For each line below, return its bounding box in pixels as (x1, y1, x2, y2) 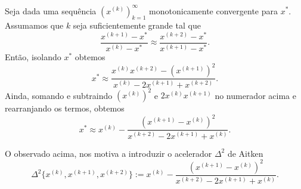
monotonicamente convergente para (149, 4, 278, 17)
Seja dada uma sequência (5, 4, 97, 17)
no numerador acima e (215, 89, 296, 101)
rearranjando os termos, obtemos (5, 102, 125, 114)
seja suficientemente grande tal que (73, 19, 201, 32)
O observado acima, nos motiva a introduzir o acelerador (5, 147, 212, 159)
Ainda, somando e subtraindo (5, 89, 113, 101)
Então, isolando (5, 51, 61, 63)
